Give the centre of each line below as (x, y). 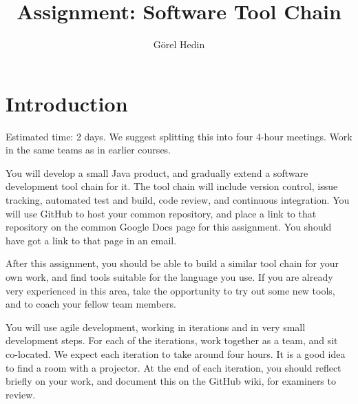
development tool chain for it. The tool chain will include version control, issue (172, 186)
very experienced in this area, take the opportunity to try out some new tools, (170, 290)
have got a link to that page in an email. (91, 240)
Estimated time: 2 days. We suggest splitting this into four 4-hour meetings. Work (179, 136)
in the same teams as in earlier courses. (88, 150)
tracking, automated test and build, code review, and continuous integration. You (178, 200)
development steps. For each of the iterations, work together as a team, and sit (172, 340)
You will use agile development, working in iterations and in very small (156, 327)
